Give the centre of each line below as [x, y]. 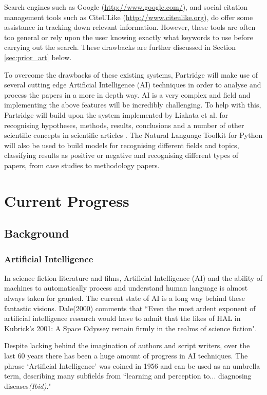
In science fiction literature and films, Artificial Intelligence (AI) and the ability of [133, 277]
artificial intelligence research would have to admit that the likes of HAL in [122, 318]
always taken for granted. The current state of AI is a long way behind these [125, 298]
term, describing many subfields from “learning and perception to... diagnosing [128, 376]
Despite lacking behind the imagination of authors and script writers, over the [127, 345]
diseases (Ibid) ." [28, 385]
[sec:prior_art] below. [38, 57]
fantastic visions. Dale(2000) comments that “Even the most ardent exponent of [130, 308]
